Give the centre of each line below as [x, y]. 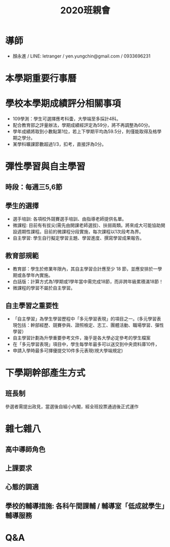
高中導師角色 [25, 449]
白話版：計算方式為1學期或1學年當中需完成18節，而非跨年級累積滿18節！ [88, 282]
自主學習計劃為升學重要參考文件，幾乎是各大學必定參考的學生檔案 [81, 338]
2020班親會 [85, 10]
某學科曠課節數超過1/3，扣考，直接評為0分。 [59, 144]
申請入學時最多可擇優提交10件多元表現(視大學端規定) [68, 351]
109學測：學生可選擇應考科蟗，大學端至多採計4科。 [67, 119]
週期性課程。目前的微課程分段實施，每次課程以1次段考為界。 [80, 232]
